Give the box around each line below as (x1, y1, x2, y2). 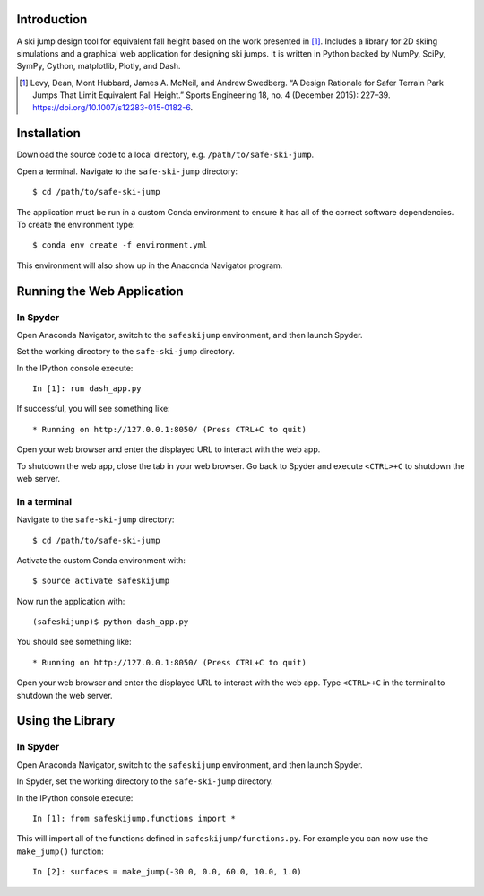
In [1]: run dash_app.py (32, 384, 142, 394)
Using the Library (16, 713, 116, 728)
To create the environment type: (16, 219, 135, 230)
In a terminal (16, 495, 72, 508)
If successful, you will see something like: (16, 404, 170, 414)
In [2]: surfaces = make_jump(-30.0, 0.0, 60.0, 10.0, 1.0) (32, 866, 302, 877)
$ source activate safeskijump (32, 576, 170, 587)
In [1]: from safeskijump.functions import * (32, 813, 237, 823)
